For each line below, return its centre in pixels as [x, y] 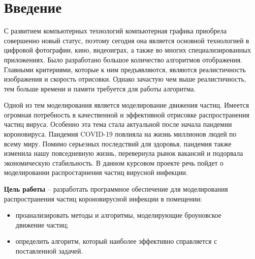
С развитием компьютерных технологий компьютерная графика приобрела [115, 31]
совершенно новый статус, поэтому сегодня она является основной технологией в [127, 40]
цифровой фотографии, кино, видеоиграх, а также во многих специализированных [127, 50]
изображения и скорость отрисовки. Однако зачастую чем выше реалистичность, [125, 79]
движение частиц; [42, 224]
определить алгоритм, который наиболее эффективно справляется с [116, 241]
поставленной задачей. [49, 251]
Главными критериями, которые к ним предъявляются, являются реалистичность [125, 69]
